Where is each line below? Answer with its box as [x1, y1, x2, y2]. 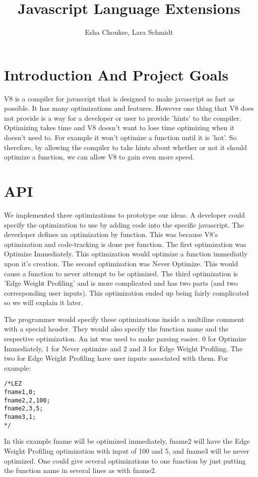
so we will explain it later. [4, 297, 83, 308]
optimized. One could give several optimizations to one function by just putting [4, 455, 246, 466]
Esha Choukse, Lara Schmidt [85, 27, 173, 37]
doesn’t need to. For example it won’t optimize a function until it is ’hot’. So [4, 132, 237, 143]
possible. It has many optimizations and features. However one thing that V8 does [4, 103, 254, 113]
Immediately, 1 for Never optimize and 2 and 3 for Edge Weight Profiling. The [4, 343, 243, 353]
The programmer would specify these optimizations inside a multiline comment [4, 314, 245, 324]
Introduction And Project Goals [4, 64, 229, 84]
